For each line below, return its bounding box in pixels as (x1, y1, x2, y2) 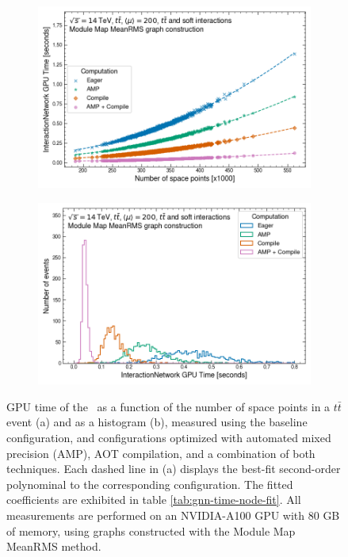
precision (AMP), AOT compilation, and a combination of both (6, 444, 315, 461)
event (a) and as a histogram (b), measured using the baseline (6, 414, 308, 430)
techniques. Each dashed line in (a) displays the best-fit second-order (6, 460, 341, 477)
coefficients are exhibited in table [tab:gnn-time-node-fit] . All (6, 491, 301, 508)
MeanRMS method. (6, 538, 101, 555)
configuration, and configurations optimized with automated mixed (6, 429, 331, 446)
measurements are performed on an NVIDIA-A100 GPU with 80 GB (6, 507, 340, 523)
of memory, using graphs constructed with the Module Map (6, 522, 296, 539)
